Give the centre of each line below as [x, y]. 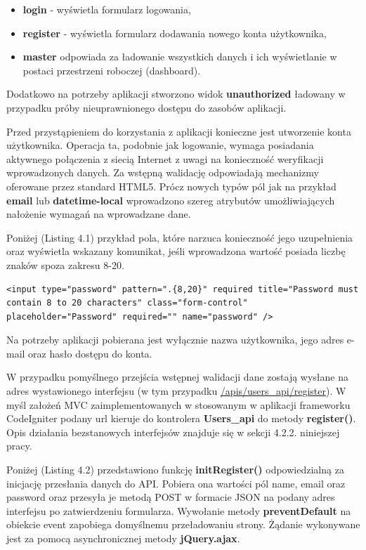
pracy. [19, 446]
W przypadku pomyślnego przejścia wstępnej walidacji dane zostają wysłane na [178, 377]
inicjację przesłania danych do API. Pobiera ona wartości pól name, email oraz [176, 483]
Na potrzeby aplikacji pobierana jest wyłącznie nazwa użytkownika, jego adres [175, 340]
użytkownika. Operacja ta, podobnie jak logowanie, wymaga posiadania [160, 145]
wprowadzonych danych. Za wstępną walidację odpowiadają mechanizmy [163, 172]
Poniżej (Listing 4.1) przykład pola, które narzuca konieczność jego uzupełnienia [180, 237]
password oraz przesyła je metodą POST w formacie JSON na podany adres [171, 497]
